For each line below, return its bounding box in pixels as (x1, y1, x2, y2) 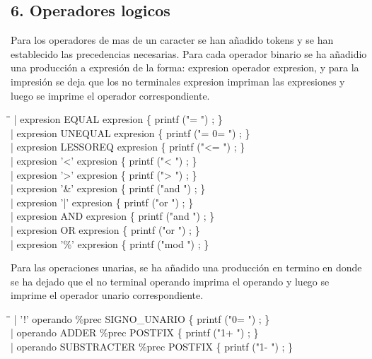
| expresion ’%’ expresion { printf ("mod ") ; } (11, 236, 209, 251)
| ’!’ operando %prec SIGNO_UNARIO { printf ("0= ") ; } (13, 311, 270, 326)
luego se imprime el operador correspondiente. (11, 88, 210, 102)
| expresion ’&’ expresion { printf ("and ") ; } (11, 181, 206, 196)
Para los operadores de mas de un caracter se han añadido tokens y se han (11, 33, 334, 47)
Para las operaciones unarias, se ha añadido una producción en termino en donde (11, 260, 362, 275)
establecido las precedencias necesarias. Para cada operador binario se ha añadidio (11, 46, 367, 61)
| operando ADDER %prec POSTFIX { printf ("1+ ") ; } (11, 325, 259, 340)
